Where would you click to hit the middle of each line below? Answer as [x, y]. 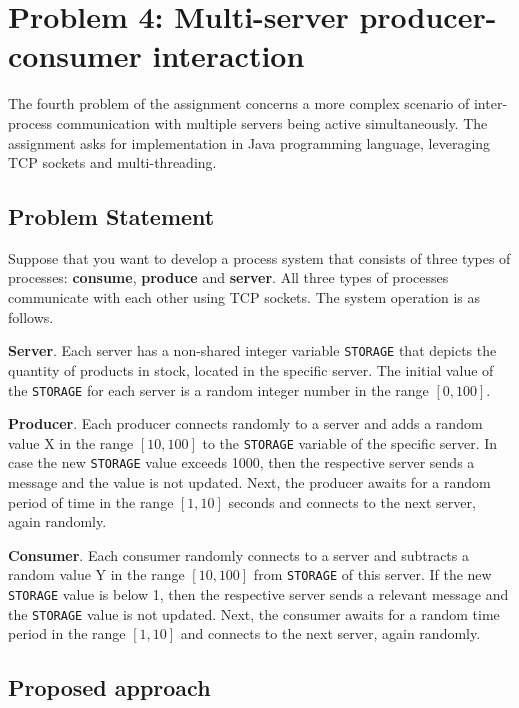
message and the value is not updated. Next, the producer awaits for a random [249, 482]
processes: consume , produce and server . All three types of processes [228, 277]
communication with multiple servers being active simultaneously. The [272, 122]
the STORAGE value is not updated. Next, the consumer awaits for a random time [254, 613]
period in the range [67, 633]
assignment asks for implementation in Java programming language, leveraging [249, 142]
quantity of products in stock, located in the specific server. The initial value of [251, 369]
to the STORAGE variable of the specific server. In [350, 442]
